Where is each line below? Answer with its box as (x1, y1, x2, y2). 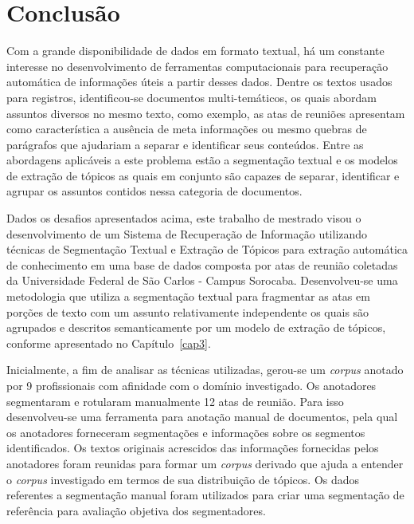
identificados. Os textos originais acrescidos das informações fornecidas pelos (6, 439, 379, 456)
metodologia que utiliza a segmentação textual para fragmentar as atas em (6, 288, 370, 305)
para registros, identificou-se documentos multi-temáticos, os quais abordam (6, 89, 377, 105)
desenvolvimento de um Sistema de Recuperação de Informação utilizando (6, 225, 368, 242)
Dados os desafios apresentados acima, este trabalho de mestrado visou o (6, 210, 361, 227)
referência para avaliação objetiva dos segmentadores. (6, 502, 266, 518)
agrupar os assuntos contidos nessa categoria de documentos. (6, 183, 303, 199)
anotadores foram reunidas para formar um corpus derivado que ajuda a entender (6, 455, 404, 471)
